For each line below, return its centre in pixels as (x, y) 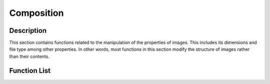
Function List (30, 70)
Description (28, 31)
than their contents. (29, 56)
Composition (36, 13)
